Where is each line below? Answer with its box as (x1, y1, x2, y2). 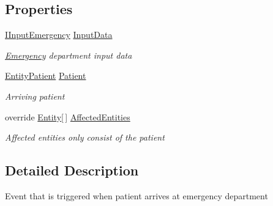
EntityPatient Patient (5, 69, 86, 82)
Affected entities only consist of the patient (5, 131, 165, 144)
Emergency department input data (5, 48, 132, 61)
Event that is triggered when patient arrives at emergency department (5, 189, 268, 202)
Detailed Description (5, 161, 139, 180)
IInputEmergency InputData (5, 28, 113, 41)
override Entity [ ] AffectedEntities (5, 110, 130, 123)
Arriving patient (5, 89, 65, 102)
